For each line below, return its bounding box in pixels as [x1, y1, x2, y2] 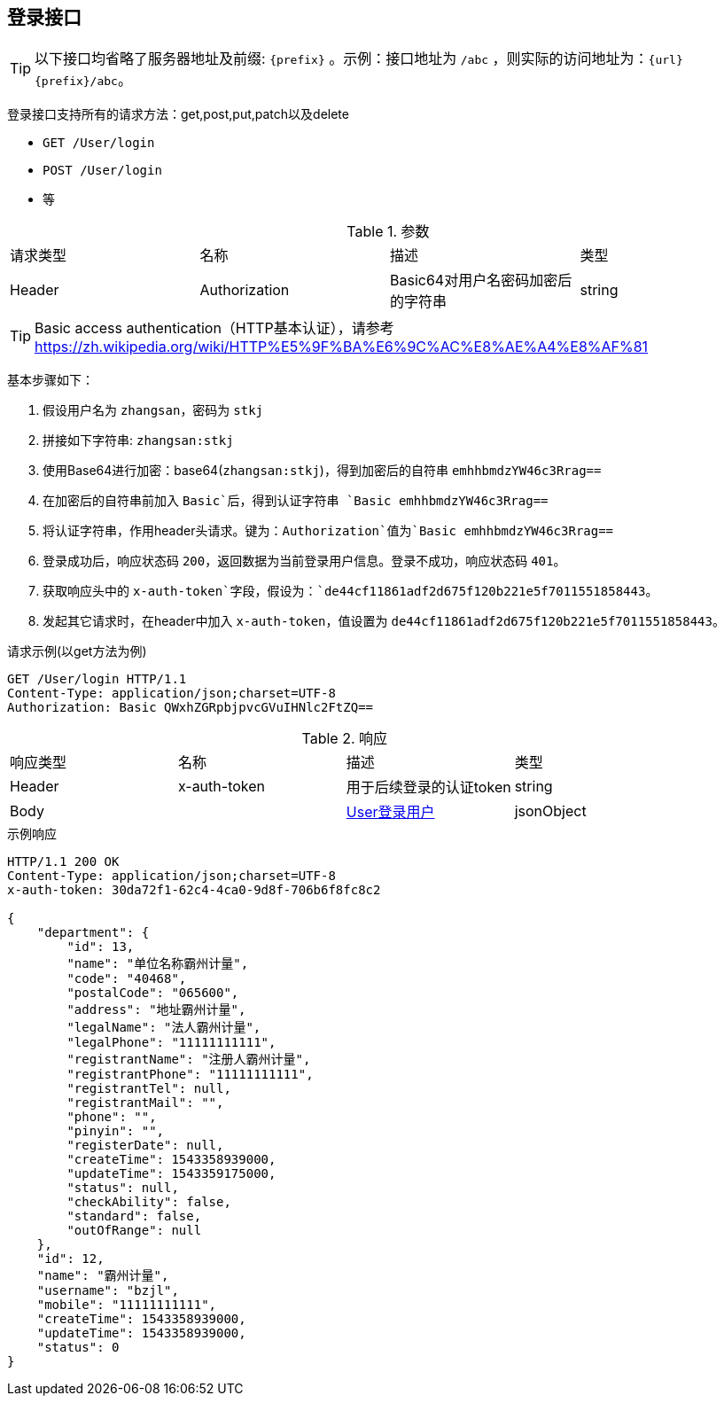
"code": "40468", [66, 971, 187, 986]
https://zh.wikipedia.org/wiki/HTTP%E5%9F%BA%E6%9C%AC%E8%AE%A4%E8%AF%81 [35, 338, 649, 356]
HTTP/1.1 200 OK [7, 854, 120, 869]
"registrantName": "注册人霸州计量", [66, 1052, 311, 1067]
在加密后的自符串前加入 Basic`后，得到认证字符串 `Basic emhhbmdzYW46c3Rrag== [43, 493, 549, 509]
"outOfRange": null [66, 1223, 202, 1238]
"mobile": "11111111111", [36, 1298, 217, 1313]
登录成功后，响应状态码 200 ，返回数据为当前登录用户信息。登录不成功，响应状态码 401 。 [43, 553, 566, 569]
